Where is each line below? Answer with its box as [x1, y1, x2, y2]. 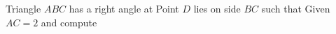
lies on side [193, 1, 241, 15]
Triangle [6, 1, 41, 15]
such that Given [261, 1, 330, 15]
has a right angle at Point [69, 1, 179, 15]
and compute [41, 15, 97, 29]
